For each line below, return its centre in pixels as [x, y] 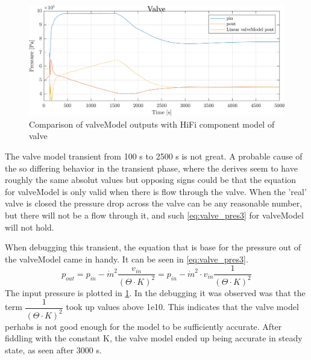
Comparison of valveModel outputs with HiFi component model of [152, 124]
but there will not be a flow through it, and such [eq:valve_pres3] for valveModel [154, 215]
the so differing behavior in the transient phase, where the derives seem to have [151, 168]
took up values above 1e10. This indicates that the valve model [182, 307]
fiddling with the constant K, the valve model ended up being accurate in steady [154, 338]
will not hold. [30, 227]
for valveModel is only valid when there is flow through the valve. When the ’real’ [156, 191]
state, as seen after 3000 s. [53, 349]
